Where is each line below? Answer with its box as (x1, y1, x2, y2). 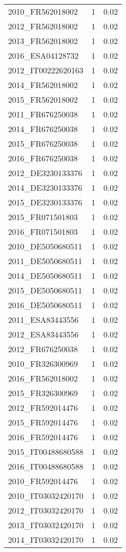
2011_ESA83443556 (8, 314, 79, 325)
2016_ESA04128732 (8, 50, 79, 61)
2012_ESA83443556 (8, 328, 79, 340)
